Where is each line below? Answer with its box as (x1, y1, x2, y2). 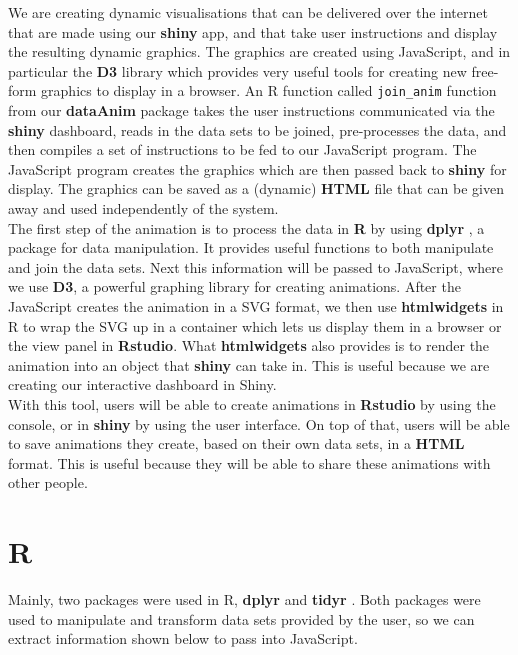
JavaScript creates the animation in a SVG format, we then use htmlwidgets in (8, 295, 504, 316)
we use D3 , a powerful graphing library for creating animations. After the (8, 276, 461, 297)
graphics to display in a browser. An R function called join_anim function (41, 80, 497, 101)
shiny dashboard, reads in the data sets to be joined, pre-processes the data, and (8, 119, 507, 140)
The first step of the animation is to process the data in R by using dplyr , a (8, 217, 485, 238)
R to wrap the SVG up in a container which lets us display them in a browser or (8, 315, 502, 336)
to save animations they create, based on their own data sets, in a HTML (8, 433, 465, 454)
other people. (8, 472, 88, 493)
